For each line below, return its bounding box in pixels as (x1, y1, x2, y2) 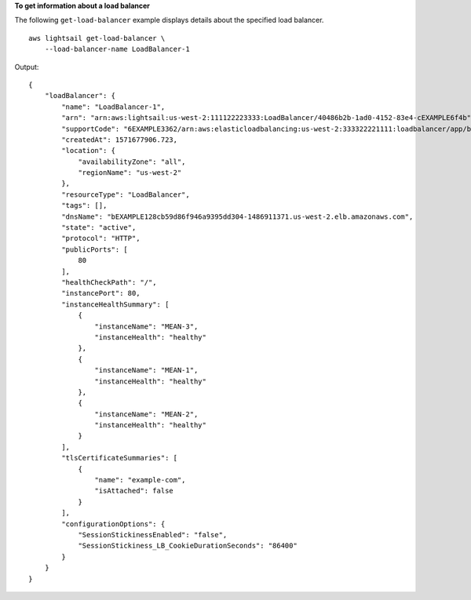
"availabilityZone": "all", (78, 157, 186, 166)
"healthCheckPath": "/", (61, 278, 157, 286)
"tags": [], (61, 201, 108, 210)
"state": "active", (61, 224, 137, 232)
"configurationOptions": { (61, 519, 166, 529)
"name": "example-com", (94, 475, 186, 485)
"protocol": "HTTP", (61, 234, 141, 243)
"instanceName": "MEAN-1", (94, 365, 199, 375)
